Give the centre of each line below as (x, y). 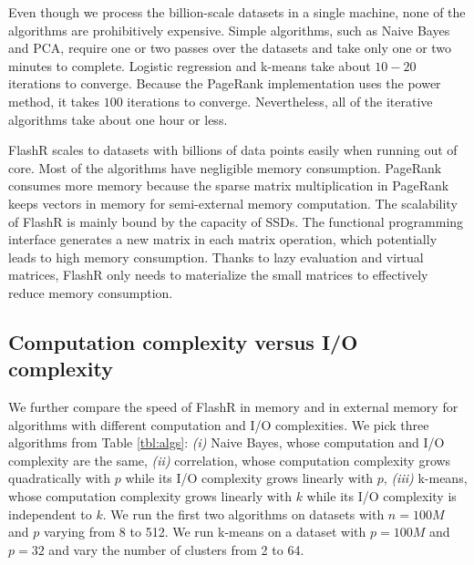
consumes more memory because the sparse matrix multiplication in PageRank (229, 185)
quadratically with (60, 478)
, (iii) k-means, (425, 478)
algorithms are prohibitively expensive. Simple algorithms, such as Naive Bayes (229, 30)
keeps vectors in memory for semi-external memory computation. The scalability (233, 203)
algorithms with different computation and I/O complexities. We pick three (219, 424)
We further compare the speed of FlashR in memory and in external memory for (233, 407)
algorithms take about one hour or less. (118, 119)
